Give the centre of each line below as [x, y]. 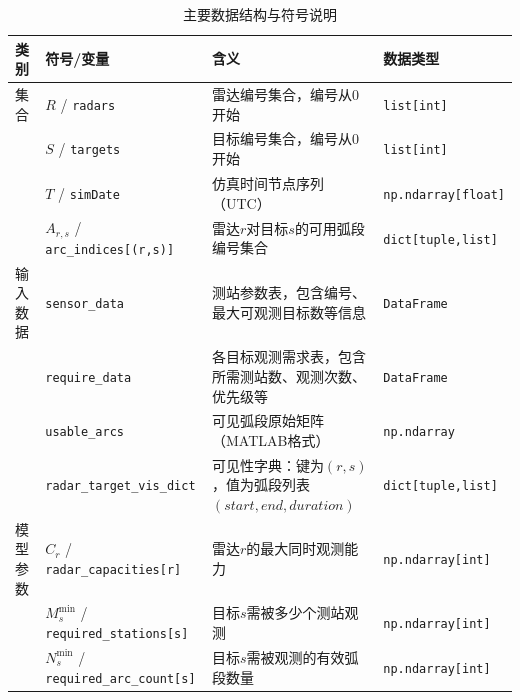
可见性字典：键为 [267, 464]
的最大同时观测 [295, 548]
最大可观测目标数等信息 [288, 311]
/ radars [88, 103]
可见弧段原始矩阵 [267, 420]
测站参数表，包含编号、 [288, 292]
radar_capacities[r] [113, 569]
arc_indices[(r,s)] [110, 249]
